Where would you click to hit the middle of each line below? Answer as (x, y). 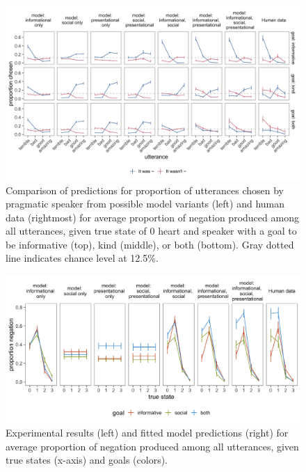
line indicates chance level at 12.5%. (82, 258)
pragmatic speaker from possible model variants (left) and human (145, 204)
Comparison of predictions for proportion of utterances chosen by (145, 190)
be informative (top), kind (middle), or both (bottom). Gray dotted (150, 244)
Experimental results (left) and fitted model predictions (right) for (147, 433)
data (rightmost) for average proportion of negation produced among (152, 217)
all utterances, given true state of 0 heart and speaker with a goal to (151, 231)
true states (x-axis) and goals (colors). (87, 460)
